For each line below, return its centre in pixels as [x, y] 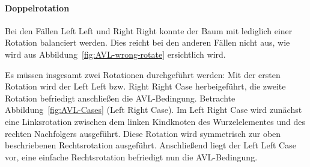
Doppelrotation [37, 8]
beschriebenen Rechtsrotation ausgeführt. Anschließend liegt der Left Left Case [150, 145]
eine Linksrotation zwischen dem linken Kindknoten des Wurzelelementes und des [155, 121]
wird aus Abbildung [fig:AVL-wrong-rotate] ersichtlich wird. [115, 54]
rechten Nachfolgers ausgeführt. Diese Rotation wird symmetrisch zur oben [143, 133]
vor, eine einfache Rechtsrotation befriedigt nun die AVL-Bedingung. [131, 156]
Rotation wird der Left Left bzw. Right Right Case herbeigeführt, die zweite [145, 86]
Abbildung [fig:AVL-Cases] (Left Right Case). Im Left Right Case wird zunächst [153, 110]
